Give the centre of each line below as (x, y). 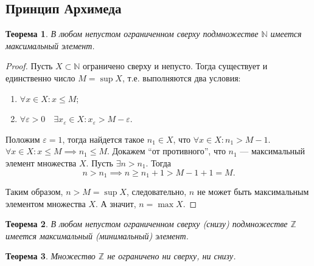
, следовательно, (156, 191)
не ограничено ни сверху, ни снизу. (172, 256)
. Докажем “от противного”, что (166, 151)
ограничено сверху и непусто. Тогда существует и (175, 66)
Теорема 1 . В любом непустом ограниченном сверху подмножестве (132, 34)
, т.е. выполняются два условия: (181, 77)
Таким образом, (34, 191)
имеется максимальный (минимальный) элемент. (97, 235)
